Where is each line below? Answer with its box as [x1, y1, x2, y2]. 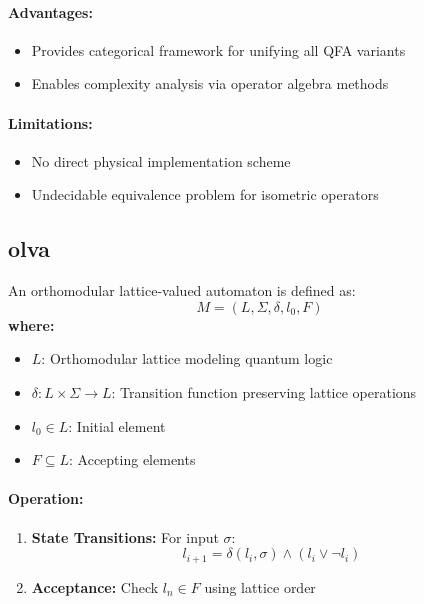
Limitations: [8, 112, 93, 133]
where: [8, 314, 55, 335]
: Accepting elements [69, 449, 196, 470]
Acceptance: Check [31, 576, 159, 597]
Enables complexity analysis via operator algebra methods [31, 73, 389, 94]
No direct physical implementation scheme [31, 150, 291, 171]
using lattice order [204, 576, 316, 597]
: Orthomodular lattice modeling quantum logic [41, 348, 333, 369]
